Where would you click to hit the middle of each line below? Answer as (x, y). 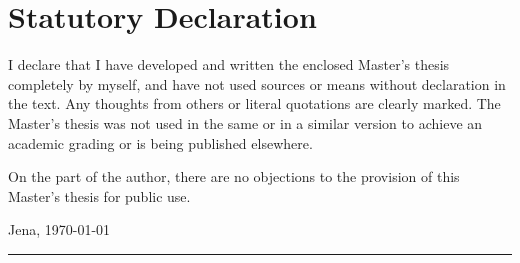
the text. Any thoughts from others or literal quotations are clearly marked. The (254, 103)
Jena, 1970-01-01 (59, 229)
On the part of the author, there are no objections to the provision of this (234, 176)
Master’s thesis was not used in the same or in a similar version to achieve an (245, 122)
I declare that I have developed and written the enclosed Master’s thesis (229, 64)
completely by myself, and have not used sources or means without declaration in (257, 83)
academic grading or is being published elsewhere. (160, 142)
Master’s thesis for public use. (99, 195)
